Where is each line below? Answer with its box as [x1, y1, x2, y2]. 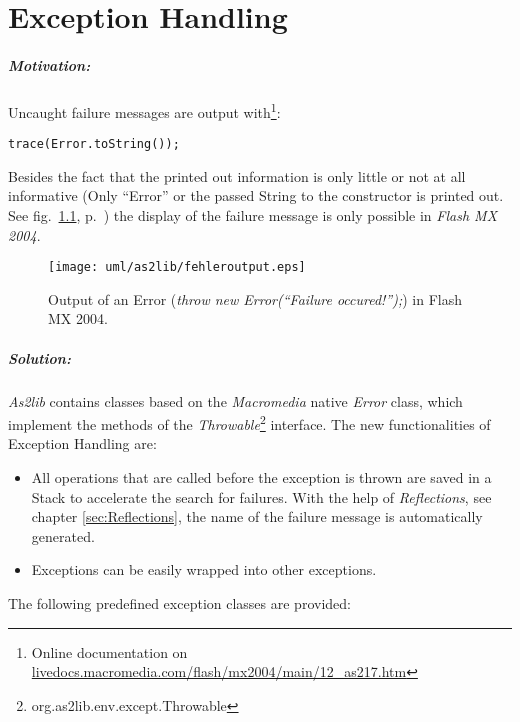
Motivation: [8, 54, 91, 75]
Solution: [8, 347, 71, 368]
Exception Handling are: [8, 433, 157, 454]
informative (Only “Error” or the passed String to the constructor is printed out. [8, 185, 504, 206]
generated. [31, 525, 95, 546]
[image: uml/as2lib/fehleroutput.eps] [48, 260, 306, 275]
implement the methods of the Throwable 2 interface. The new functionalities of [8, 411, 491, 434]
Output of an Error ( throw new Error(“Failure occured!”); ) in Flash [48, 288, 463, 309]
